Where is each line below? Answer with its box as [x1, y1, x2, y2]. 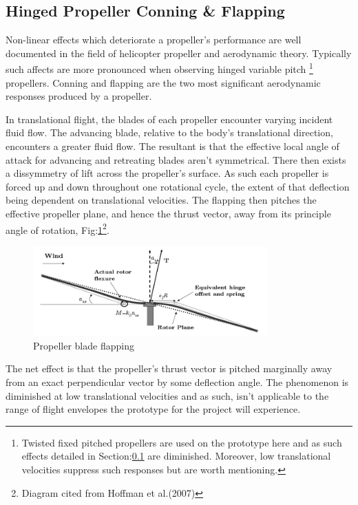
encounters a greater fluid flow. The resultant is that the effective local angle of [6, 139, 339, 153]
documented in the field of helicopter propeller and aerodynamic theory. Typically [6, 45, 352, 60]
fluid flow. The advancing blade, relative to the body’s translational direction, [6, 125, 333, 140]
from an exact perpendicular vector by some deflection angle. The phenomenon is [6, 375, 349, 389]
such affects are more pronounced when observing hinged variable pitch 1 [6, 60, 313, 76]
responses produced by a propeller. [6, 89, 152, 103]
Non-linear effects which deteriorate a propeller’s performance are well [6, 32, 302, 47]
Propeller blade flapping [33, 338, 134, 352]
